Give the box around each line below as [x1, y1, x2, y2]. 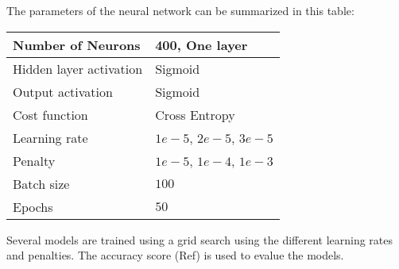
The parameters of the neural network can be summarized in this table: [6, 2, 354, 18]
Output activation [13, 82, 113, 101]
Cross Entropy [155, 105, 235, 124]
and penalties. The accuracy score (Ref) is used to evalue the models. [6, 247, 344, 263]
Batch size [13, 174, 70, 193]
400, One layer [155, 35, 248, 54]
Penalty [13, 151, 56, 170]
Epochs [13, 197, 53, 216]
